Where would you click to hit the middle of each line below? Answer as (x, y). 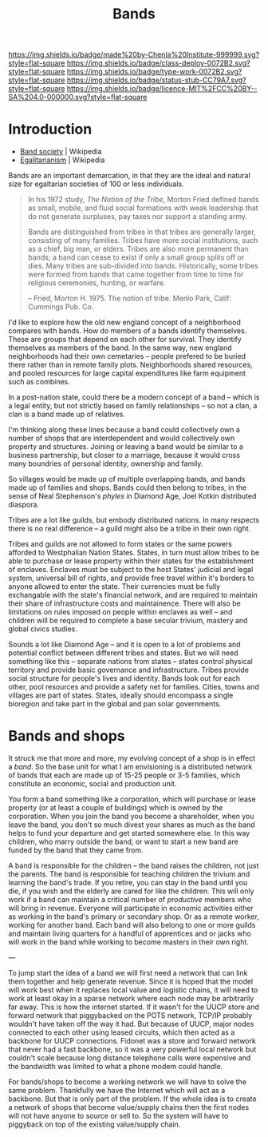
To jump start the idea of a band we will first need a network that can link (128, 973)
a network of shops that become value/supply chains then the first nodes (129, 1107)
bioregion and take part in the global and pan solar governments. (115, 704)
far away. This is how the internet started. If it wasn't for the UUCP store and (134, 1007)
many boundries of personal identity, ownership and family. (106, 463)
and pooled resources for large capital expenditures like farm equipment (127, 373)
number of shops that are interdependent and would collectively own (122, 438)
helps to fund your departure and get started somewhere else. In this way (129, 833)
